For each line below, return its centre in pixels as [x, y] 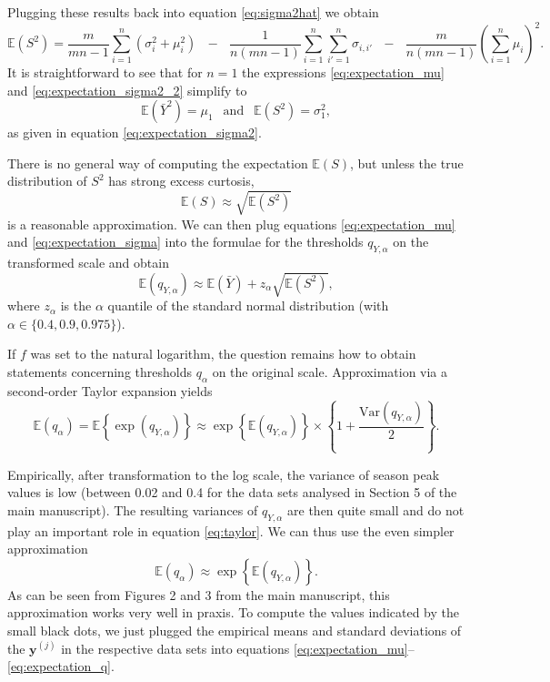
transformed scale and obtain [88, 262]
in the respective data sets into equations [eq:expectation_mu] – [238, 648]
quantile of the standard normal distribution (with [248, 305]
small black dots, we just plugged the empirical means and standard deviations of [235, 631]
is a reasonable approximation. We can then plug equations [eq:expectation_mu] [231, 224]
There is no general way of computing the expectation [158, 163]
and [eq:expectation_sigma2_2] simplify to [127, 90]
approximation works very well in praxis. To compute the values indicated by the [233, 612]
